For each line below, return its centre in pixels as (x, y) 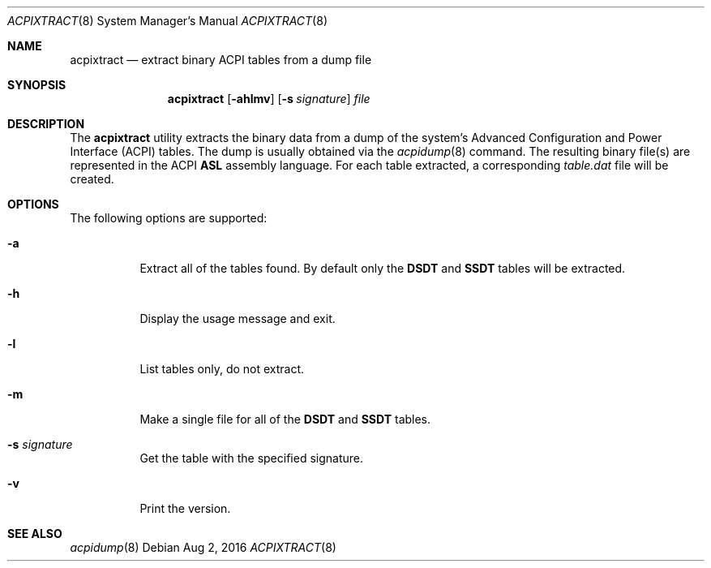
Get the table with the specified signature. (251, 458)
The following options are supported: (169, 218)
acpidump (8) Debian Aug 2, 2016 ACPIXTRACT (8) (203, 547)
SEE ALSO (35, 534)
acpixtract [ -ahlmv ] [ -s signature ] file (269, 99)
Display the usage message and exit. (238, 318)
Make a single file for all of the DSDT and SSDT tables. (285, 419)
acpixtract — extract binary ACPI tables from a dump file (221, 60)
